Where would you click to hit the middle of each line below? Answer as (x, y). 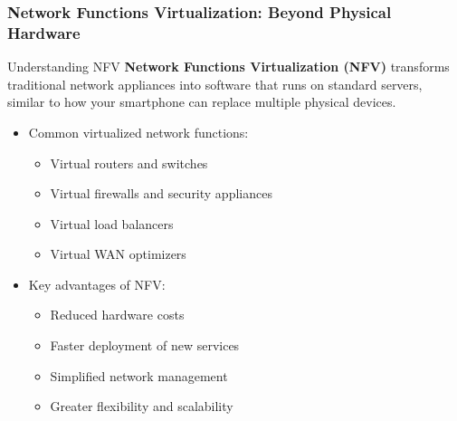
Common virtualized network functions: (138, 132)
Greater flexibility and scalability (142, 406)
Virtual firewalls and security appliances (161, 193)
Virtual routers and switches (129, 163)
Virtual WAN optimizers (118, 254)
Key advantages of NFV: (97, 284)
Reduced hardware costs (117, 315)
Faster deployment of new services (145, 345)
